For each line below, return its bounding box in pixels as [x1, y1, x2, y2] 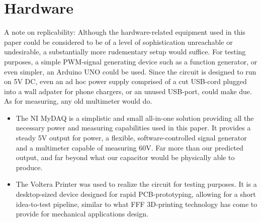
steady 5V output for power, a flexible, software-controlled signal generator [16, 132, 247, 143]
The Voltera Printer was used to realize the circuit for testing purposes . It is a [16, 179, 257, 189]
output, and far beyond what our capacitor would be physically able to [16, 152, 235, 163]
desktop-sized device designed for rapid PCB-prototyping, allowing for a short [16, 189, 256, 199]
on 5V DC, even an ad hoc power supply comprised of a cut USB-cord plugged [4, 76, 247, 87]
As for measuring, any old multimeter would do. [4, 96, 152, 106]
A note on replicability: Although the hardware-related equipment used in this [4, 27, 245, 37]
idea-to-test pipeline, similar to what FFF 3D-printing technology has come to [16, 198, 257, 209]
